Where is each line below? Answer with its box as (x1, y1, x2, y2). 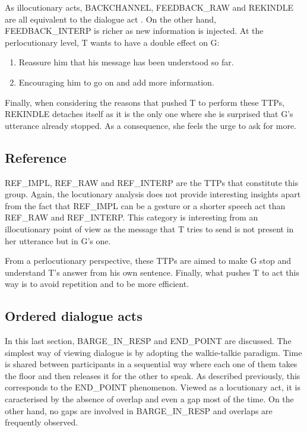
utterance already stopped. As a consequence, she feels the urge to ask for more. (5, 119, 296, 131)
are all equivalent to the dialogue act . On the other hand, (5, 12, 216, 25)
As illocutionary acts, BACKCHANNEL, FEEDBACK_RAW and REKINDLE (5, 1, 293, 13)
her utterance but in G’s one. (5, 234, 111, 247)
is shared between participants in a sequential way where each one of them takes (5, 358, 297, 370)
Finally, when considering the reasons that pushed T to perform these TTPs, (5, 96, 285, 108)
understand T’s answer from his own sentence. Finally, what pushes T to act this (5, 266, 299, 278)
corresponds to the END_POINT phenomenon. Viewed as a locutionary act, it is (5, 381, 301, 393)
